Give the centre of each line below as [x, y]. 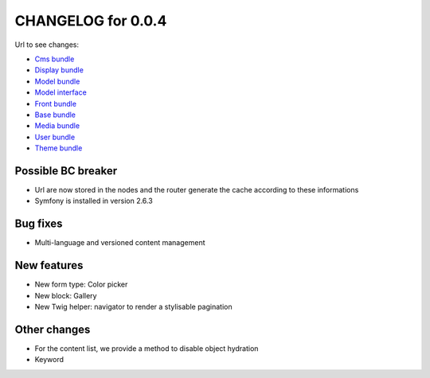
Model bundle [57, 81]
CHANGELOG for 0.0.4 [91, 21]
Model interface [61, 92]
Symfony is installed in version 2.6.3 [94, 201]
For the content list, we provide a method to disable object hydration [147, 348]
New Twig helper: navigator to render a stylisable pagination [133, 306]
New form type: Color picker [81, 284]
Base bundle [55, 115]
